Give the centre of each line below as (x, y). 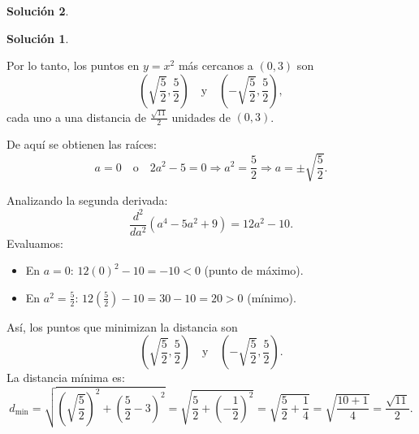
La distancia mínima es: (66, 378)
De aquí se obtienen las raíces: (82, 144)
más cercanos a (216, 65)
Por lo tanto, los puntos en (73, 65)
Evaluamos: (35, 243)
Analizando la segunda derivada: (87, 200)
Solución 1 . (38, 38)
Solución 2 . (38, 11)
